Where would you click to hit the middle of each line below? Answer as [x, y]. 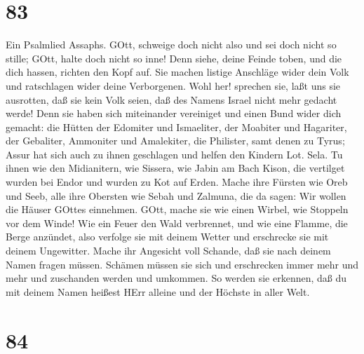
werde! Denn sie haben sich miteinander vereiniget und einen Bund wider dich [174, 113]
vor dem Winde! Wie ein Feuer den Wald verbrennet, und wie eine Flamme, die [177, 223]
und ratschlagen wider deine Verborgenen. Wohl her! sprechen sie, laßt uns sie [173, 85]
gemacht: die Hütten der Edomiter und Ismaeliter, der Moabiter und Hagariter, [176, 127]
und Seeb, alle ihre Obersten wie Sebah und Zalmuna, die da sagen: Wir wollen [176, 195]
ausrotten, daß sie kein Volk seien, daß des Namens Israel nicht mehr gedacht [171, 99]
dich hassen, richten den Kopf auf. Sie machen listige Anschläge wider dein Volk [177, 72]
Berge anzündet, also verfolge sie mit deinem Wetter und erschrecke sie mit [167, 237]
